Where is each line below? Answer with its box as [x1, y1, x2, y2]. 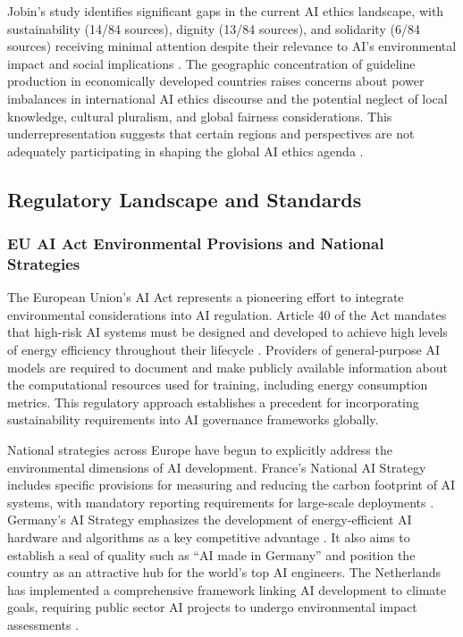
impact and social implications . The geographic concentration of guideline [7, 54, 416, 72]
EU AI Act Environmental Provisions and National [7, 232, 384, 255]
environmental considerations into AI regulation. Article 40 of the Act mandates [7, 305, 447, 323]
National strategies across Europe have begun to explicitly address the [7, 440, 392, 459]
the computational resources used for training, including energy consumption [7, 375, 428, 394]
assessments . [7, 615, 80, 633]
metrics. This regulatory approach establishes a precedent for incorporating [7, 392, 419, 411]
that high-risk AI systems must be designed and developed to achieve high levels [7, 323, 448, 341]
